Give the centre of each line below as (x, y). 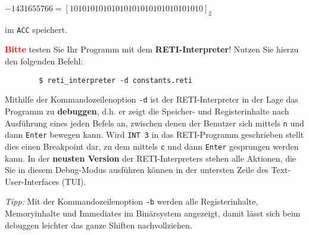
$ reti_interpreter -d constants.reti (116, 80)
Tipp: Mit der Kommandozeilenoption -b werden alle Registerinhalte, (132, 201)
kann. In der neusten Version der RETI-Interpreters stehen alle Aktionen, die (151, 158)
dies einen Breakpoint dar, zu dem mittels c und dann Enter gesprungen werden (152, 146)
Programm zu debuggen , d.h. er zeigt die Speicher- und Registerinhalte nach (147, 111)
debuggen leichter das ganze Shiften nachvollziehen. (99, 225)
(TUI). (74, 181)
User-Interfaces (32, 181)
